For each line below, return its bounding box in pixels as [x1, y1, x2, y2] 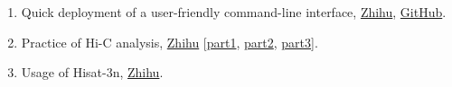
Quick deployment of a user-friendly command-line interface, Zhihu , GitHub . [21, 3, 447, 21]
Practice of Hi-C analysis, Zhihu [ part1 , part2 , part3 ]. [21, 32, 318, 51]
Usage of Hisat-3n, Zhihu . [21, 63, 164, 82]
